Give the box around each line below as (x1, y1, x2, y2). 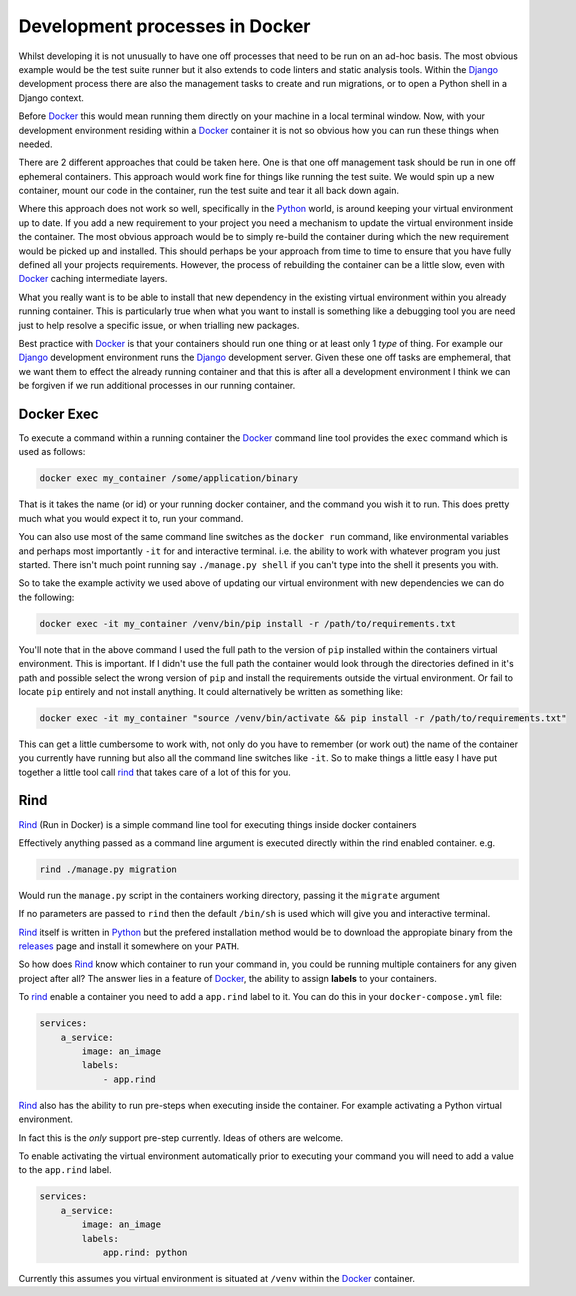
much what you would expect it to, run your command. (18, 512, 244, 524)
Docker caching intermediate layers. (18, 273, 168, 285)
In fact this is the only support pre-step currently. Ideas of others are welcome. (18, 1131, 344, 1144)
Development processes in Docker (18, 15, 311, 37)
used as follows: (18, 446, 86, 458)
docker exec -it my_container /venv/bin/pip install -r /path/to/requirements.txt (39, 618, 457, 629)
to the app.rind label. (18, 1164, 112, 1176)
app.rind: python (102, 1246, 188, 1258)
